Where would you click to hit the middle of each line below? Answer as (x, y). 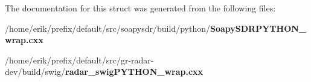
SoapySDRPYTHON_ (258, 28)
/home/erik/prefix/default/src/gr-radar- (79, 60)
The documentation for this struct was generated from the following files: (140, 8)
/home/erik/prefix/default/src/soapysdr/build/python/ (107, 28)
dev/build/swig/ (35, 72)
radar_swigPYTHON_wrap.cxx (134, 72)
